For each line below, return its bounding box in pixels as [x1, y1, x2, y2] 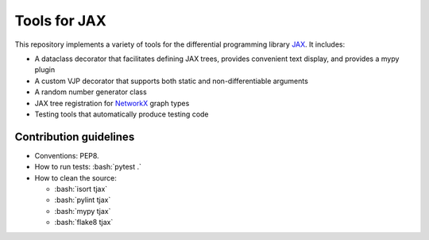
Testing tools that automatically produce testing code [34, 109, 210, 119]
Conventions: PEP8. [34, 150, 99, 160]
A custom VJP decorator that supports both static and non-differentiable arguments [34, 76, 309, 86]
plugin [34, 65, 56, 74]
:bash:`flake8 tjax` [54, 218, 114, 227]
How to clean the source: [34, 173, 117, 182]
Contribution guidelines [14, 130, 135, 143]
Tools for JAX [14, 12, 106, 29]
